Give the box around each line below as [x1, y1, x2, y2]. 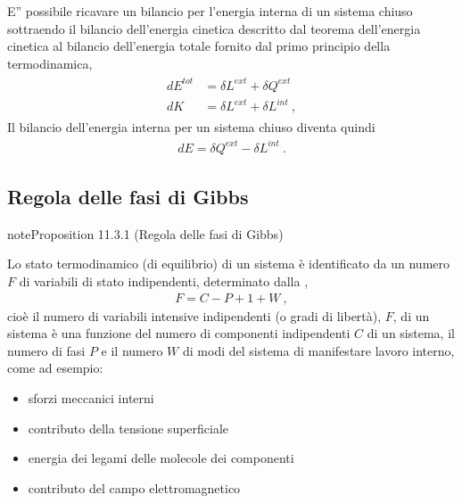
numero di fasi [7, 341, 86, 359]
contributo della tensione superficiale [28, 418, 229, 437]
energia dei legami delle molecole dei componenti [28, 449, 294, 467]
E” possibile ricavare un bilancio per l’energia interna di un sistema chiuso [7, 2, 413, 20]
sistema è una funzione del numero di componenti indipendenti [7, 324, 351, 342]
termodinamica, [7, 54, 93, 72]
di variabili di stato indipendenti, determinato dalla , [19, 271, 309, 290]
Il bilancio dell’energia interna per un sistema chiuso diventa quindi [7, 118, 375, 136]
